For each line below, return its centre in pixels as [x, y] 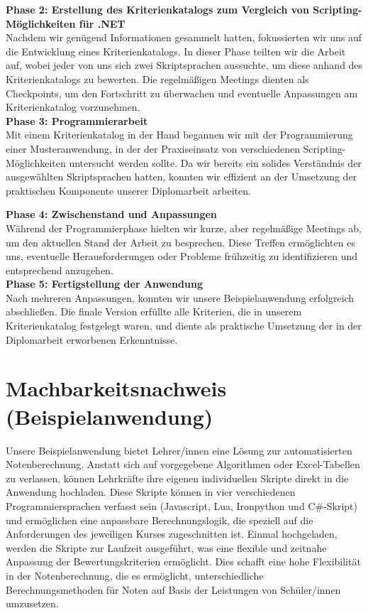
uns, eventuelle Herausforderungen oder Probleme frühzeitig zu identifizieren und [182, 256]
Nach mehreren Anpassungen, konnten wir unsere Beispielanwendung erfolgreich [180, 297]
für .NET [102, 23]
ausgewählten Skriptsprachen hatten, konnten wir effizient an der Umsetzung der [182, 177]
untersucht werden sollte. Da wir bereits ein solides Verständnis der [215, 162]
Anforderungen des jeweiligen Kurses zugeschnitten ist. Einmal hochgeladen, [172, 534]
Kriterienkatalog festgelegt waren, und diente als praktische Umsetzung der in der [184, 326]
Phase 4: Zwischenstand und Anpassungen [111, 214]
